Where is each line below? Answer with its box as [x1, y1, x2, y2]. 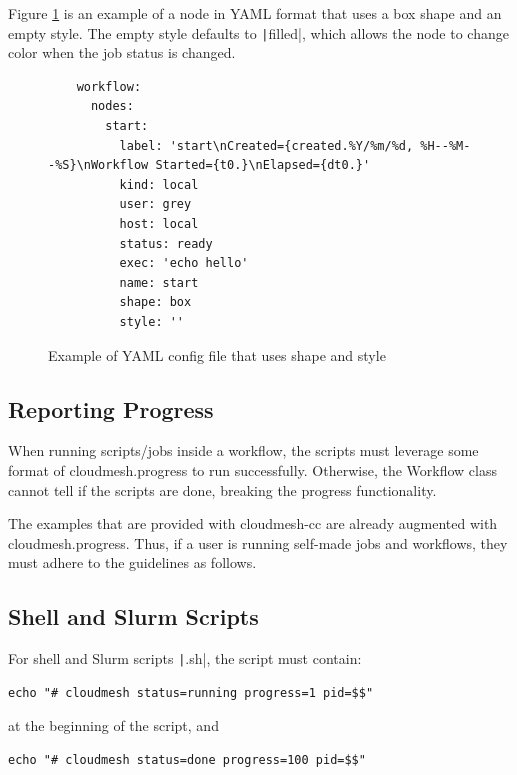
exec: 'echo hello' [119, 256, 249, 271]
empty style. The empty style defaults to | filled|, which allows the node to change [8, 22, 509, 43]
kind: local [119, 177, 199, 192]
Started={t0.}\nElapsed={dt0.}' [155, 158, 371, 173]
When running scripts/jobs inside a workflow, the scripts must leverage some [8, 440, 479, 461]
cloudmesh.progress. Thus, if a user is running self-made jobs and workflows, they [8, 532, 508, 553]
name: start [119, 275, 199, 290]
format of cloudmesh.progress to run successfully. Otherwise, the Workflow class [8, 459, 497, 480]
